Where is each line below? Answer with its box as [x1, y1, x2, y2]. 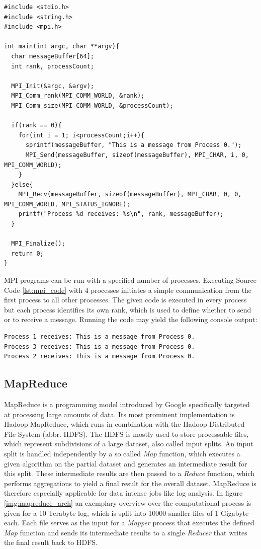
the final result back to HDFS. [4, 537, 98, 547]
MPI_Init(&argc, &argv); [11, 82, 94, 90]
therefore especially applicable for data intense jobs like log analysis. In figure [4, 488, 243, 498]
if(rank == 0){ [11, 122, 62, 129]
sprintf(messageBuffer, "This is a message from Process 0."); [25, 141, 242, 149]
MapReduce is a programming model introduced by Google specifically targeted [4, 399, 250, 409]
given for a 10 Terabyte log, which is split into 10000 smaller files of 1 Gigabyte [4, 507, 249, 518]
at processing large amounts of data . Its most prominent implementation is [4, 409, 235, 419]
